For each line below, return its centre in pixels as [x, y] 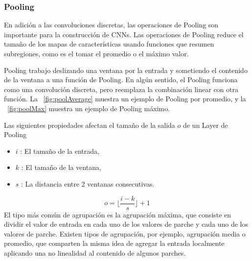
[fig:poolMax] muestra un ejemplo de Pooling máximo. [89, 108]
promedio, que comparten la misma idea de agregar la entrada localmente [114, 243]
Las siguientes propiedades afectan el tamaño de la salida [90, 125]
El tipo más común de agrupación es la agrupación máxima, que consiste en [118, 214]
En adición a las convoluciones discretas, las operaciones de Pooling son [111, 25]
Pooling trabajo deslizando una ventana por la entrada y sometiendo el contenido [126, 70]
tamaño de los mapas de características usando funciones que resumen [109, 44]
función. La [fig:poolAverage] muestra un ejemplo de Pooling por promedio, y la [125, 99]
